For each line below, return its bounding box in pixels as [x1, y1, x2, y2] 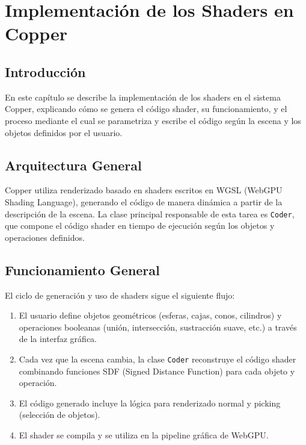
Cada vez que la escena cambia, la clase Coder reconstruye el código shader [19, 352, 296, 365]
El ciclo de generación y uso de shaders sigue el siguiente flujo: [5, 288, 235, 301]
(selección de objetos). [19, 408, 100, 421]
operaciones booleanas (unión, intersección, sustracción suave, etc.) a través [19, 320, 297, 333]
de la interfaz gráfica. [19, 332, 97, 345]
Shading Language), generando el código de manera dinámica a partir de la [5, 195, 283, 208]
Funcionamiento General [5, 260, 160, 279]
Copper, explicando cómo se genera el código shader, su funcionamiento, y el [5, 102, 287, 115]
